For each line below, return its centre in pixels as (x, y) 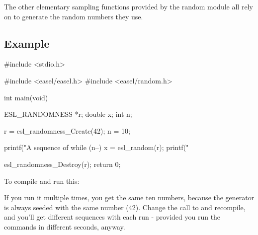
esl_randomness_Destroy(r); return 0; (62, 164)
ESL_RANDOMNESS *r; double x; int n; (68, 114)
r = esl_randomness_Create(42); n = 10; (67, 130)
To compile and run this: (42, 181)
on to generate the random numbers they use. (74, 16)
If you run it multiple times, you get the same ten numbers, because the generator (129, 197)
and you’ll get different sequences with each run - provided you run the (112, 217)
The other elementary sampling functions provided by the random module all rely (129, 6)
